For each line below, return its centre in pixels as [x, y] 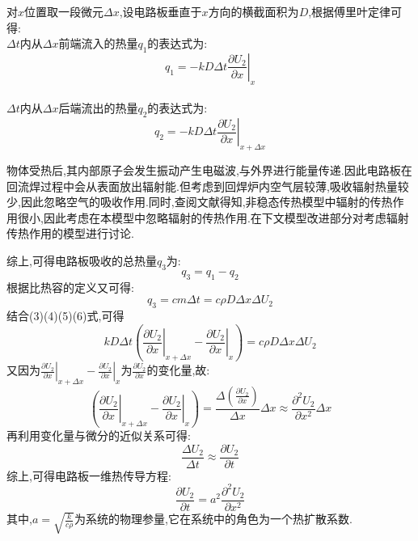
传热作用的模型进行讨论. [70, 233]
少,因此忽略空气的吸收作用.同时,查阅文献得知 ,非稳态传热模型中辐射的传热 [200, 202]
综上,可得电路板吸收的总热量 [82, 260]
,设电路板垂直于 [160, 11]
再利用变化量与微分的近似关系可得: [99, 435]
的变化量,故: [178, 370]
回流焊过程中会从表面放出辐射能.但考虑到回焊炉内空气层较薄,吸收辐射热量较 [208, 186]
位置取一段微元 [64, 11]
